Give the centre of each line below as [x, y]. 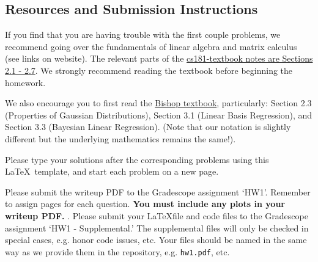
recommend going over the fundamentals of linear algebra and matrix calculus [151, 46]
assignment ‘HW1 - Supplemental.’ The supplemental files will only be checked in [157, 227]
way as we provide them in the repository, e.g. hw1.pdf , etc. [117, 251]
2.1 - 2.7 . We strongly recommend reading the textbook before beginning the [149, 70]
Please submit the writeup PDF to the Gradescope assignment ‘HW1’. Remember [158, 191]
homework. [25, 82]
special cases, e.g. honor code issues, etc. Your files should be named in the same [156, 240]
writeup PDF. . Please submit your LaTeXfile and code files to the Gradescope [157, 215]
